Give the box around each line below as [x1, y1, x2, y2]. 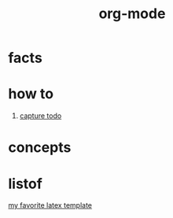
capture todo [19, 111, 62, 120]
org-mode [98, 5, 166, 23]
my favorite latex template [8, 201, 93, 210]
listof [8, 175, 43, 193]
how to [8, 85, 53, 103]
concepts [8, 139, 72, 157]
